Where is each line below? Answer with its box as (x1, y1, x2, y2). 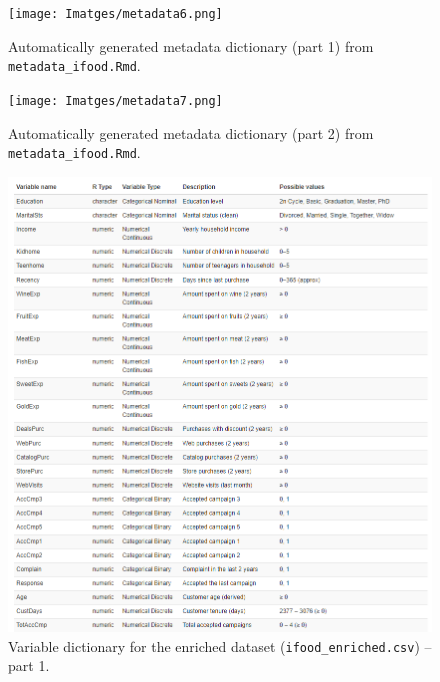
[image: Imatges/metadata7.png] (8, 93, 223, 108)
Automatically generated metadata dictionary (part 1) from (8, 35, 374, 56)
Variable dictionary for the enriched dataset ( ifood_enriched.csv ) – (8, 635, 432, 656)
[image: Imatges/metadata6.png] (8, 7, 223, 21)
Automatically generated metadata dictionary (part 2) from (8, 122, 374, 143)
